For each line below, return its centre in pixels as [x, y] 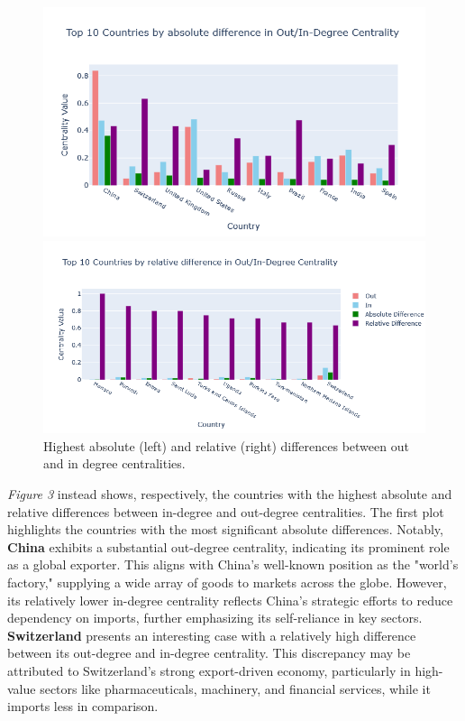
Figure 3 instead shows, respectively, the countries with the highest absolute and [230, 493]
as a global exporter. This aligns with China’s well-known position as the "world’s [233, 564]
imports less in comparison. [83, 706]
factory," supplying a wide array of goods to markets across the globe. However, [227, 582]
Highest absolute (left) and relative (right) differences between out [226, 445]
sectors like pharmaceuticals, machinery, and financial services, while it [235, 688]
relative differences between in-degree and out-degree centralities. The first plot [226, 511]
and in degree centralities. [114, 463]
